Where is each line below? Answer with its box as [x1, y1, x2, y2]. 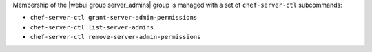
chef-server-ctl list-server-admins [30, 23, 154, 31]
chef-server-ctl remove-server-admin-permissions [30, 33, 201, 41]
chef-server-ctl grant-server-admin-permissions [30, 14, 198, 22]
